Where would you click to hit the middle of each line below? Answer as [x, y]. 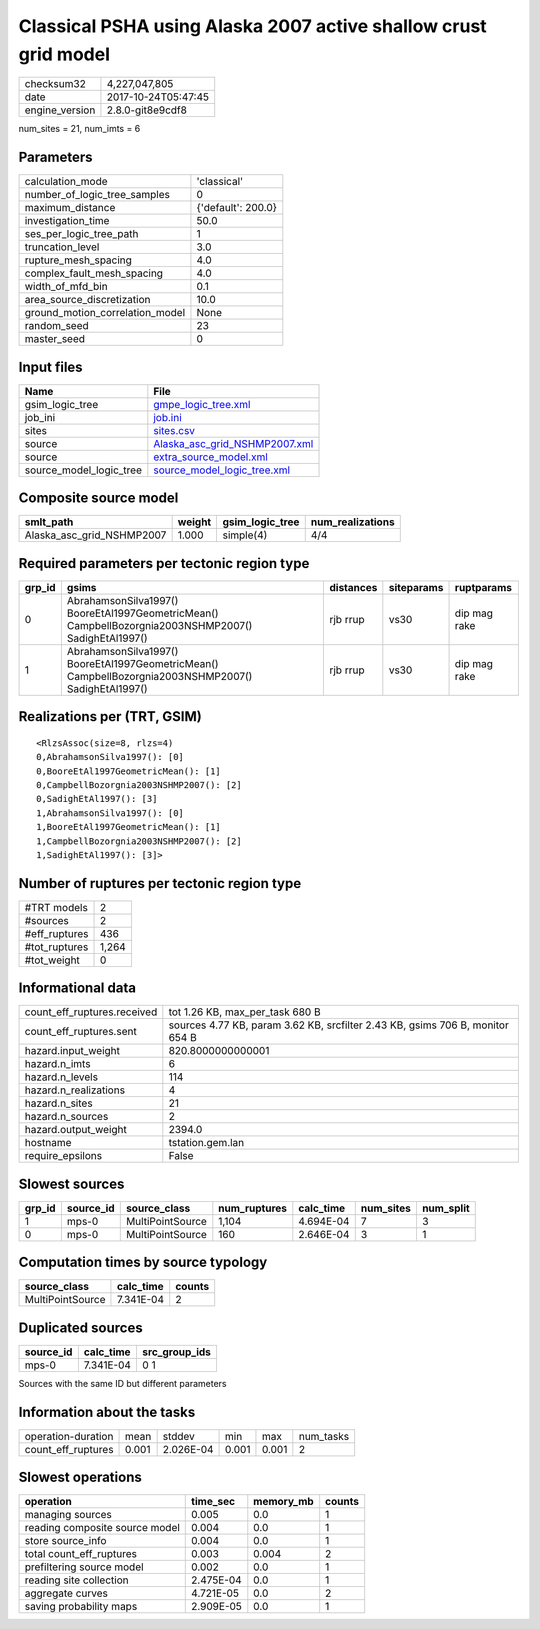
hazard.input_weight [72, 1051]
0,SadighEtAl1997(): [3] [97, 799]
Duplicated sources [81, 1327]
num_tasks [324, 1436]
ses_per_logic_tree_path [81, 234]
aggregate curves [66, 1593]
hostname [48, 1143]
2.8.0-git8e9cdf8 [146, 110]
